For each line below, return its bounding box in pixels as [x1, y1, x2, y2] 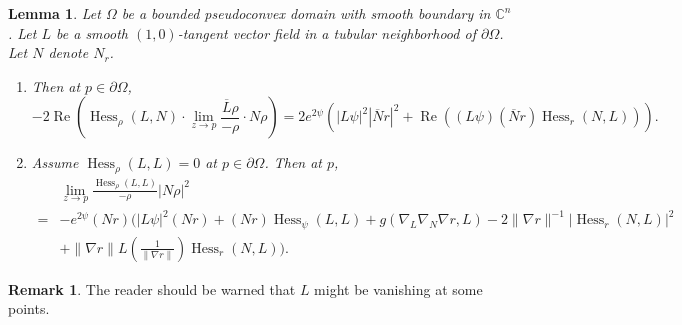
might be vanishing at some [314, 278, 483, 299]
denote [48, 42, 89, 63]
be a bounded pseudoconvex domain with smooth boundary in [121, 3, 491, 23]
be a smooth [56, 22, 128, 43]
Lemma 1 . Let [8, 3, 101, 23]
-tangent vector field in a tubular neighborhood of [177, 22, 476, 43]
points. [8, 298, 50, 319]
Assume [31, 152, 79, 173]
